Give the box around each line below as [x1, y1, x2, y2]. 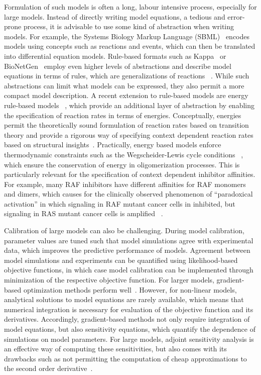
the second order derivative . [4, 363, 93, 373]
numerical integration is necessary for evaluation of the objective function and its [4, 304, 253, 314]
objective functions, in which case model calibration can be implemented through [4, 264, 253, 275]
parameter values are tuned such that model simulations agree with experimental [4, 235, 253, 245]
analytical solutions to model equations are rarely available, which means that [4, 294, 244, 305]
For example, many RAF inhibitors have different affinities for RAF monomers [4, 178, 246, 189]
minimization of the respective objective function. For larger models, [4, 274, 214, 285]
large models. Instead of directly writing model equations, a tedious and [4, 11, 225, 22]
